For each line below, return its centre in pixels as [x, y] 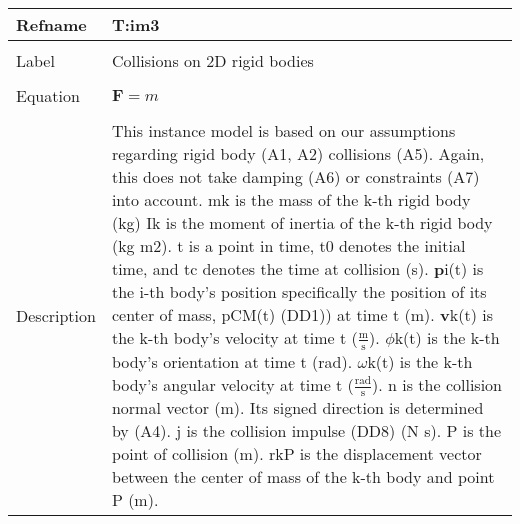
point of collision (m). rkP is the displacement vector [296, 454]
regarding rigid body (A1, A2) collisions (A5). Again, [298, 153]
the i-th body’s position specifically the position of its [299, 291]
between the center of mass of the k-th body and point [303, 477]
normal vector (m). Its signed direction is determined [297, 408]
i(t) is [464, 268]
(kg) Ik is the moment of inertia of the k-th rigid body [302, 222]
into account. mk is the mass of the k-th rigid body [291, 199]
